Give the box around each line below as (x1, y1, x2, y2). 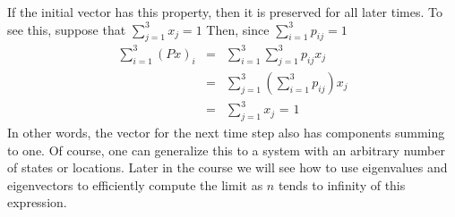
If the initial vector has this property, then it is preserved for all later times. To (7, 3, 442, 21)
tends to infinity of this (278, 175, 406, 194)
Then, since (206, 20, 270, 38)
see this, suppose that (7, 20, 126, 38)
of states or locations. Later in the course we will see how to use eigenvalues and (7, 158, 448, 177)
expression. (7, 193, 67, 212)
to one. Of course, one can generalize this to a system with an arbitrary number (7, 140, 445, 159)
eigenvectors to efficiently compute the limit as (7, 175, 263, 194)
